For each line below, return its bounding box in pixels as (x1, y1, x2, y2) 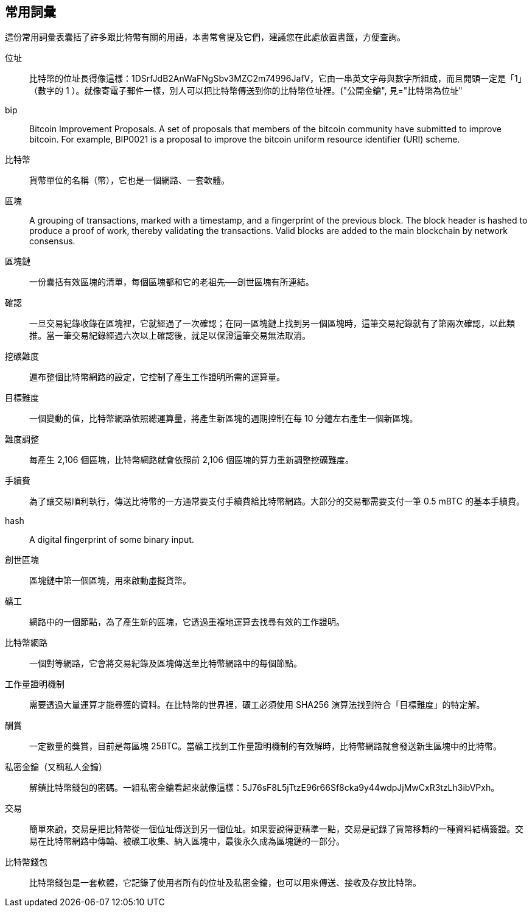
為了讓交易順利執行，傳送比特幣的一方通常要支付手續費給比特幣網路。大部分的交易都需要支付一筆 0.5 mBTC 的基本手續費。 (29, 496, 525, 507)
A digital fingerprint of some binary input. (29, 534, 194, 545)
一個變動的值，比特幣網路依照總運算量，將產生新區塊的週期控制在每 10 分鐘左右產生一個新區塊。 (29, 413, 418, 424)
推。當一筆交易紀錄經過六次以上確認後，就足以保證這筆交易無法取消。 (29, 330, 310, 341)
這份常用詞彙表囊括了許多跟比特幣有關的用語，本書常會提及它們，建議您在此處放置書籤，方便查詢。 (5, 32, 405, 43)
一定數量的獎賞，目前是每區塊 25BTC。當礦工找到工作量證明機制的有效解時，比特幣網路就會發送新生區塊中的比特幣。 (29, 741, 502, 752)
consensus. (29, 236, 75, 247)
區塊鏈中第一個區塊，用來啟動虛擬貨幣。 (29, 575, 191, 586)
